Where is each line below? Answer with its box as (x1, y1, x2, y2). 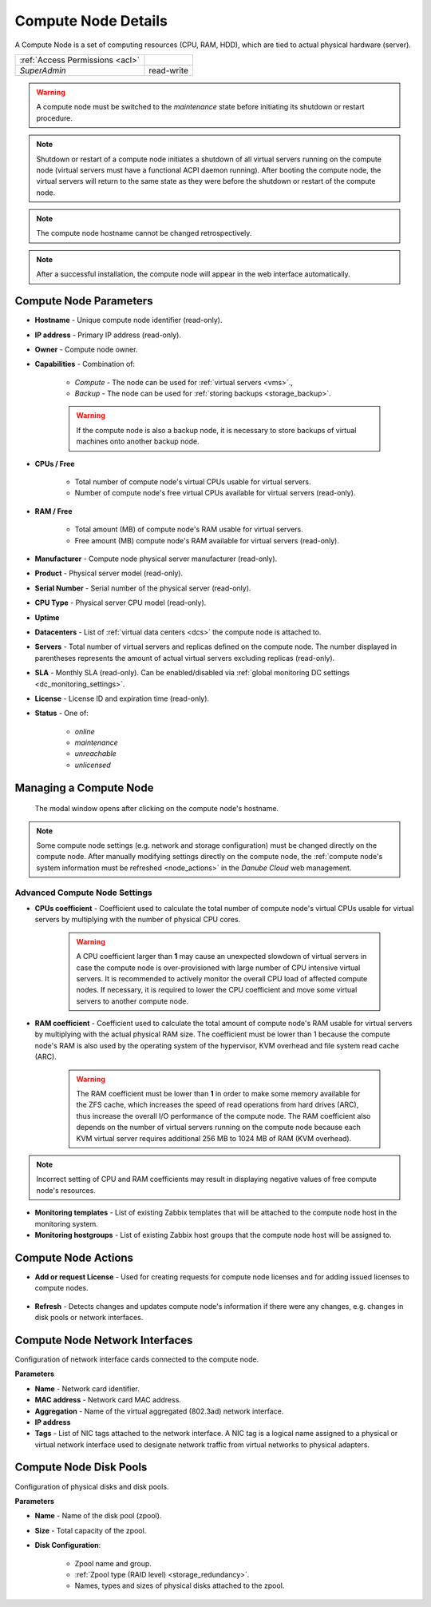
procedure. (36, 113, 73, 123)
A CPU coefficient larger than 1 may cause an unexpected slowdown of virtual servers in (76, 952, 367, 961)
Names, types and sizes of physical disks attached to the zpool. (74, 1581, 285, 1590)
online (74, 726, 95, 736)
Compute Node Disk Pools (14, 1461, 148, 1474)
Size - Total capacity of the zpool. (34, 1525, 147, 1535)
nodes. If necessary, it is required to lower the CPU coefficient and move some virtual (76, 985, 358, 995)
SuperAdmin (19, 65, 67, 76)
